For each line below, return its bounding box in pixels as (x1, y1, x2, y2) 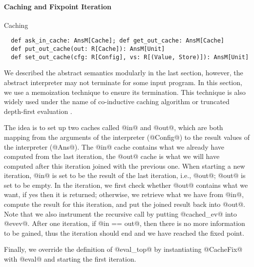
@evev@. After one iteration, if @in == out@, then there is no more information (4, 218, 245, 228)
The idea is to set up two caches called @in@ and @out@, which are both (4, 122, 223, 133)
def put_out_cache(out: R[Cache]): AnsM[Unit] (11, 45, 165, 53)
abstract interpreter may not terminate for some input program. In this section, (4, 77, 242, 87)
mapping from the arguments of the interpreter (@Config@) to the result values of (4, 132, 250, 142)
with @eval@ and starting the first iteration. (4, 254, 136, 264)
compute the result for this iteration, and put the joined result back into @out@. (4, 199, 245, 209)
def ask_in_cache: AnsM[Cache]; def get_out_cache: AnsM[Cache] (11, 37, 225, 44)
